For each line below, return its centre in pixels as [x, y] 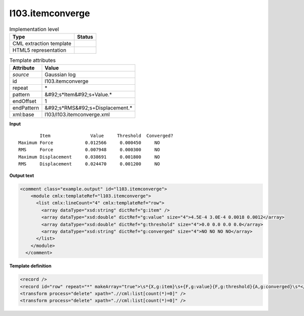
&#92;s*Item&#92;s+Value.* [79, 95]
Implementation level [34, 29]
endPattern [26, 108]
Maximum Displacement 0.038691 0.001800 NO [89, 157]
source [21, 75]
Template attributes [32, 60]
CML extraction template [42, 43]
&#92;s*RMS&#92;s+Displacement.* [89, 108]
